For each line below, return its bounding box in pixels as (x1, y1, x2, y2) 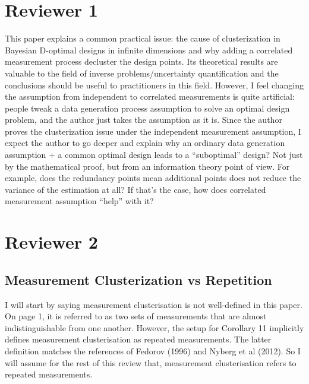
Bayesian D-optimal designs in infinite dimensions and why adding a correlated (5, 43, 293, 56)
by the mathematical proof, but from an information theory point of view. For (5, 160, 290, 172)
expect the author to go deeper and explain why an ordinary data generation (5, 137, 285, 149)
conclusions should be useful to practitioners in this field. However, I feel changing (5, 78, 304, 91)
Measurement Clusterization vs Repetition (5, 270, 272, 288)
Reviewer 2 (5, 230, 98, 254)
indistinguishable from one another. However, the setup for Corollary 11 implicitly (5, 321, 304, 334)
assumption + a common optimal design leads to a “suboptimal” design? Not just (5, 148, 303, 161)
